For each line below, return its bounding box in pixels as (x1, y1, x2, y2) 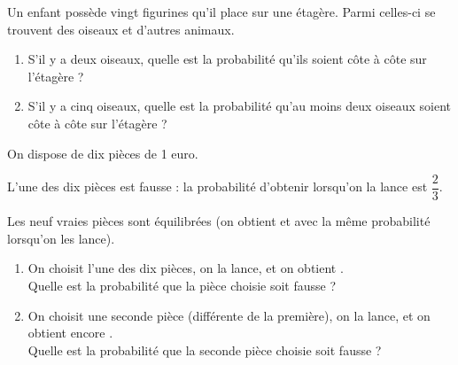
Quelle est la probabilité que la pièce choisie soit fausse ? (27, 276, 337, 294)
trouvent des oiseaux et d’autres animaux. (7, 19, 235, 38)
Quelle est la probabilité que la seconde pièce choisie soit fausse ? (27, 340, 382, 359)
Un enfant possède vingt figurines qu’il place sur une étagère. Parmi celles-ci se (7, 3, 436, 20)
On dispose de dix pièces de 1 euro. (7, 144, 198, 162)
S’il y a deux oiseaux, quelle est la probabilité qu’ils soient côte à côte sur (27, 50, 427, 68)
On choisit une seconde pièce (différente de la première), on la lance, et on (27, 306, 431, 324)
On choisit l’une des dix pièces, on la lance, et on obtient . (27, 259, 344, 277)
